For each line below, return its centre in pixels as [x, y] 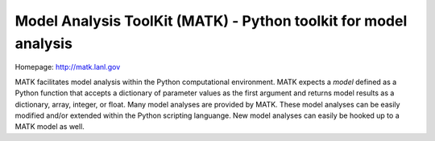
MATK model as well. [50, 127]
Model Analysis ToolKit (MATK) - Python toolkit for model [211, 21]
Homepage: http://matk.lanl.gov [68, 67]
